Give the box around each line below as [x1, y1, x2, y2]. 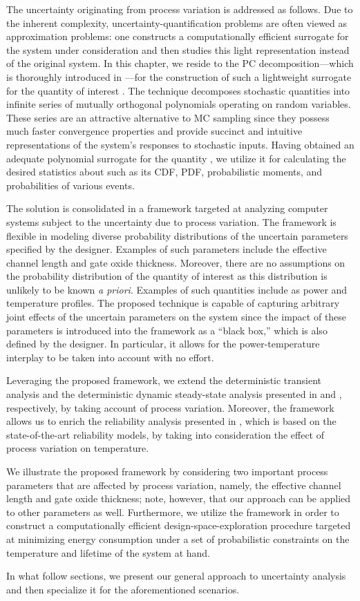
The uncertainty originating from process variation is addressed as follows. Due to [6, 2, 353, 16]
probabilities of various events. [6, 178, 135, 192]
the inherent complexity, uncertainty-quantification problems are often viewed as [6, 15, 348, 30]
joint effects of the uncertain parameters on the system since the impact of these [6, 309, 347, 324]
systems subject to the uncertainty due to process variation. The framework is [6, 214, 337, 229]
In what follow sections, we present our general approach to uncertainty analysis [6, 569, 346, 583]
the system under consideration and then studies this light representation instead [6, 42, 350, 57]
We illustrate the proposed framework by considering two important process [6, 464, 328, 478]
